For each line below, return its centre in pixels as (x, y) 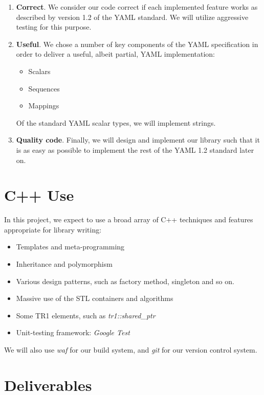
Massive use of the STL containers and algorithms (95, 298)
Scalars (39, 71)
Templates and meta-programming (70, 247)
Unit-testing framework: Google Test (73, 332)
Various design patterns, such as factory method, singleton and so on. (125, 281)
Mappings (44, 106)
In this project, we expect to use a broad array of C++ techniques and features (129, 219)
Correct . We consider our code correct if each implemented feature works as (137, 7)
